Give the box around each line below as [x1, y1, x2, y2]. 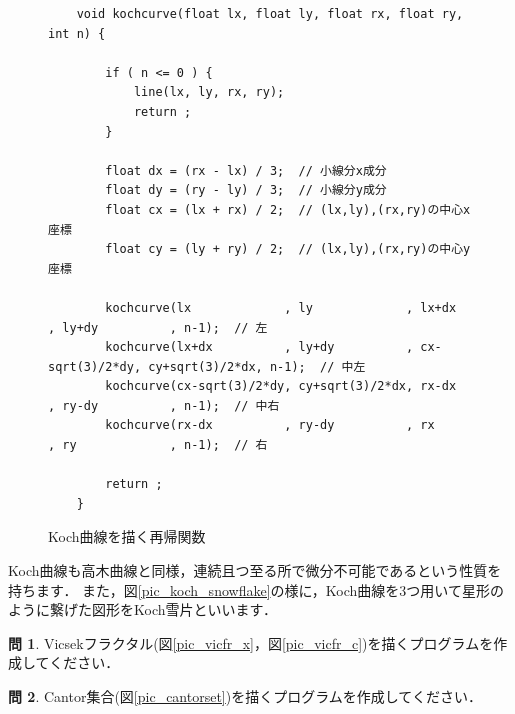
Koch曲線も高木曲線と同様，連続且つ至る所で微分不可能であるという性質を [8, 560, 502, 581]
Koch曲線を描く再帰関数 [48, 526, 206, 547]
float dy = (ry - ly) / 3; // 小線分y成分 [105, 183, 387, 198]
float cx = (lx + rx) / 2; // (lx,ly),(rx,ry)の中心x [105, 202, 471, 217]
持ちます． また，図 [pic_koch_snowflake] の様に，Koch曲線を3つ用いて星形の [8, 579, 504, 600]
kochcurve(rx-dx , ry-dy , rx [105, 418, 435, 433]
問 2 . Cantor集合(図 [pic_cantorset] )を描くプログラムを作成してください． [8, 686, 482, 706]
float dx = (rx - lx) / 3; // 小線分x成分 [105, 163, 387, 178]
